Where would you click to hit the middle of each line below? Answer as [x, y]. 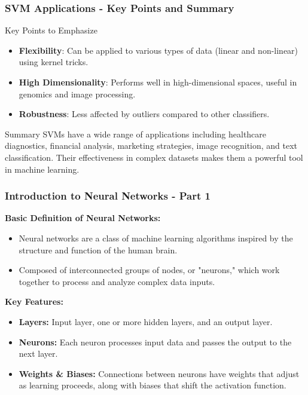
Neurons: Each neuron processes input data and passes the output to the [155, 342]
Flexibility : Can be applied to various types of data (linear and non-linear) [158, 50]
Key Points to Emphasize [51, 30]
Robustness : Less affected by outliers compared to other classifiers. [144, 114]
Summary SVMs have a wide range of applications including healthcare [136, 134]
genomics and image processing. [77, 94]
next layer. [38, 353]
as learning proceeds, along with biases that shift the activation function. [153, 385]
